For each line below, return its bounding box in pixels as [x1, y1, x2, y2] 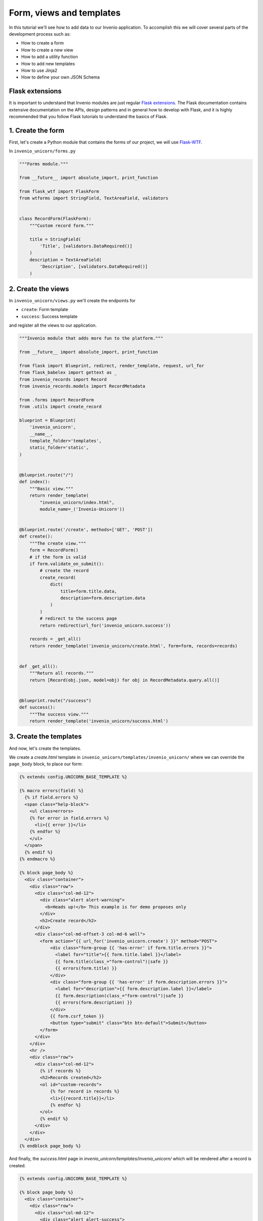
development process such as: [9, 31, 71, 37]
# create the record [39, 568, 89, 573]
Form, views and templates [9, 7, 121, 18]
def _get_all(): [19, 663, 58, 669]
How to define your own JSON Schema [21, 74, 100, 80]
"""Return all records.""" [29, 671, 94, 676]
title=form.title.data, [60, 589, 117, 594]
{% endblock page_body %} [19, 1143, 81, 1149]
